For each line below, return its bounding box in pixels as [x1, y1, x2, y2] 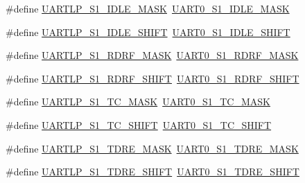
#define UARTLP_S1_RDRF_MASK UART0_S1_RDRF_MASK [6, 48, 299, 62]
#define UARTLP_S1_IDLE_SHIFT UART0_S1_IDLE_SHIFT [6, 24, 290, 39]
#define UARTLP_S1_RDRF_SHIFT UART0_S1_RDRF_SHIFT [6, 71, 299, 85]
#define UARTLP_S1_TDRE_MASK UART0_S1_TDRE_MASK [6, 141, 299, 155]
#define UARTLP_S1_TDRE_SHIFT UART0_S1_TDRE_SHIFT [6, 164, 299, 179]
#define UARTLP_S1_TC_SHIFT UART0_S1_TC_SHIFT [6, 117, 272, 132]
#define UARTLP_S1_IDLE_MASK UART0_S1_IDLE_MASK [6, 1, 290, 15]
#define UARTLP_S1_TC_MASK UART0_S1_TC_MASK [6, 94, 270, 109]
